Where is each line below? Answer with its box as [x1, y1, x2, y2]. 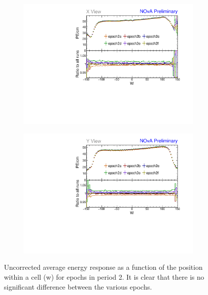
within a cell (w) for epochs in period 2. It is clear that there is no [4, 272, 204, 282]
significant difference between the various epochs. [4, 281, 152, 292]
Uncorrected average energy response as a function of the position [4, 262, 203, 272]
